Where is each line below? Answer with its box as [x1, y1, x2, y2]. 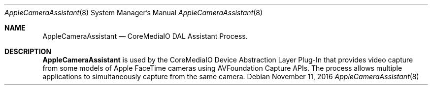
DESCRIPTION [4, 47, 52, 56]
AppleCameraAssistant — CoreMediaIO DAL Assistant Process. [42, 32, 248, 40]
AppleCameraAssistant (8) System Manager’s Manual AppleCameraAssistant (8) [4, 8, 263, 17]
